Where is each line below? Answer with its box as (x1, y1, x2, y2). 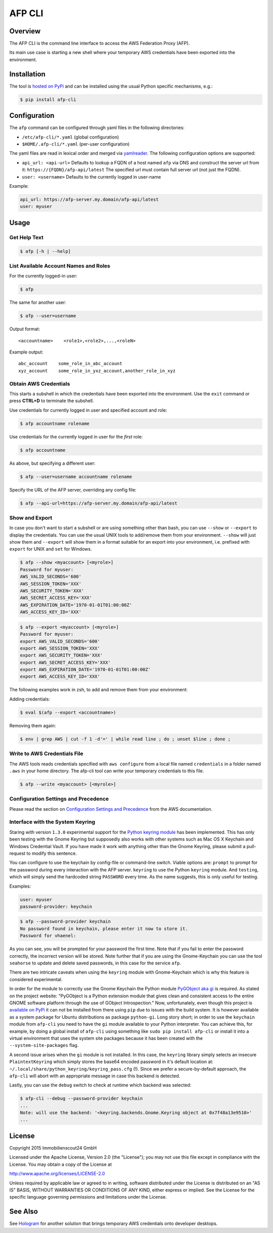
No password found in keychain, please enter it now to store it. (20, 926, 188, 932)
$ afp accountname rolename (20, 420, 89, 426)
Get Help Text (9, 234, 44, 241)
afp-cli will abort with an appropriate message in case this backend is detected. (9, 1073, 180, 1079)
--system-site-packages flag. (9, 1042, 79, 1048)
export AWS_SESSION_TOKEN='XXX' (20, 645, 101, 651)
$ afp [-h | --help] (20, 248, 71, 254)
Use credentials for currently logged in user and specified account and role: (9, 407, 167, 413)
